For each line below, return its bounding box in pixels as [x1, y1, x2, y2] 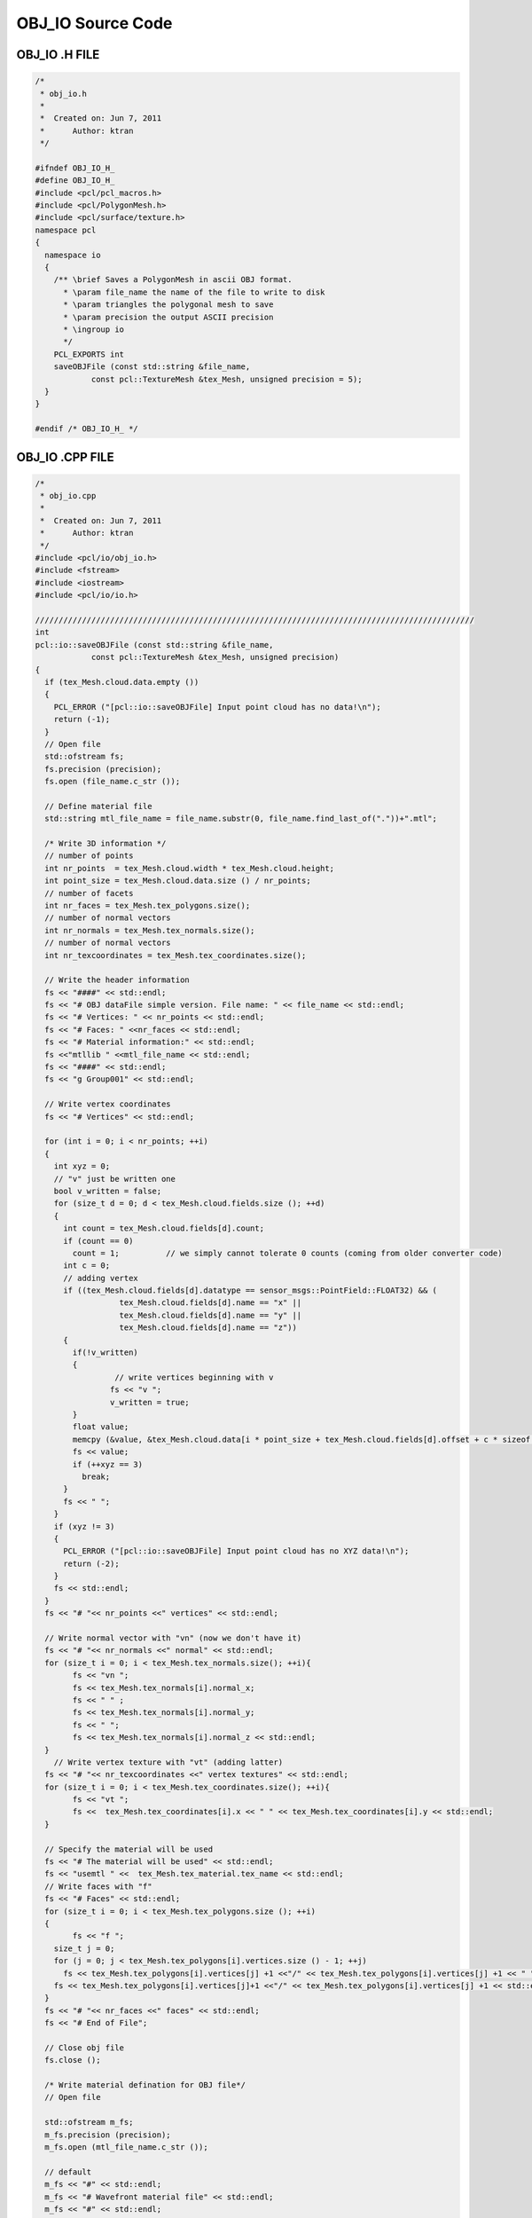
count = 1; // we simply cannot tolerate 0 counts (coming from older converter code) [72, 1247, 503, 1258]
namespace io [44, 249, 101, 260]
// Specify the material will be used [44, 1844, 213, 1854]
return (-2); [63, 1558, 120, 1569]
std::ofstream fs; [44, 751, 124, 762]
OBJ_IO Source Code [16, 13, 173, 33]
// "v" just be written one [53, 1174, 176, 1184]
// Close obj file [44, 2042, 124, 2053]
